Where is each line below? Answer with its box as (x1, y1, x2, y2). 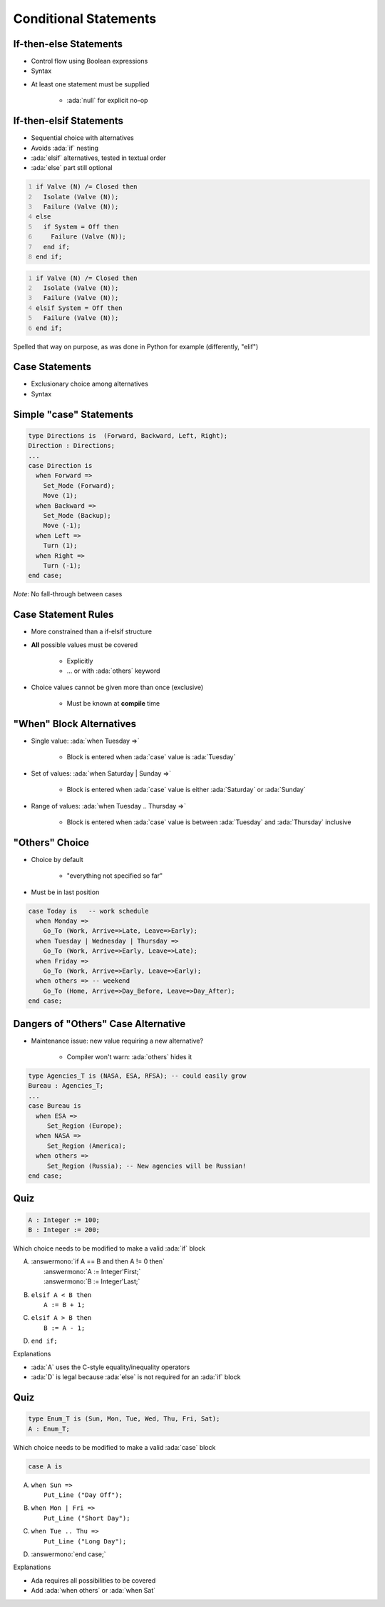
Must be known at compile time (66, 699, 160, 708)
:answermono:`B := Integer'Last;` (43, 1277, 140, 1286)
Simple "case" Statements (13, 408, 134, 421)
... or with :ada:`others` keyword (66, 666, 160, 675)
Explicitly (66, 656, 93, 665)
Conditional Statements (13, 11, 157, 26)
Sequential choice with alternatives (31, 134, 135, 142)
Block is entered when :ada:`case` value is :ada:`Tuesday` (66, 753, 236, 761)
